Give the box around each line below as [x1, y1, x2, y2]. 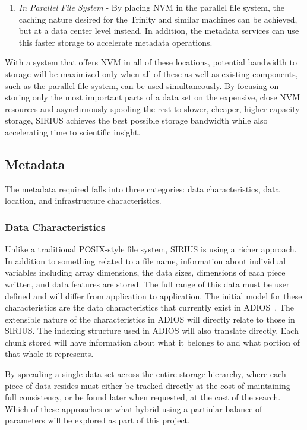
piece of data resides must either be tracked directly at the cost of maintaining [5, 379, 290, 391]
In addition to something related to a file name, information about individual [5, 254, 286, 267]
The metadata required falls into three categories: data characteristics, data [5, 182, 280, 195]
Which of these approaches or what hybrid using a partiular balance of [5, 402, 262, 415]
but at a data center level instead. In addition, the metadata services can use [18, 24, 299, 37]
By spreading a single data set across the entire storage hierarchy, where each [5, 368, 286, 380]
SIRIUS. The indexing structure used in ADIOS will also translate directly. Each [5, 324, 299, 337]
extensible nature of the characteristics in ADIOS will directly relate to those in [5, 312, 295, 325]
